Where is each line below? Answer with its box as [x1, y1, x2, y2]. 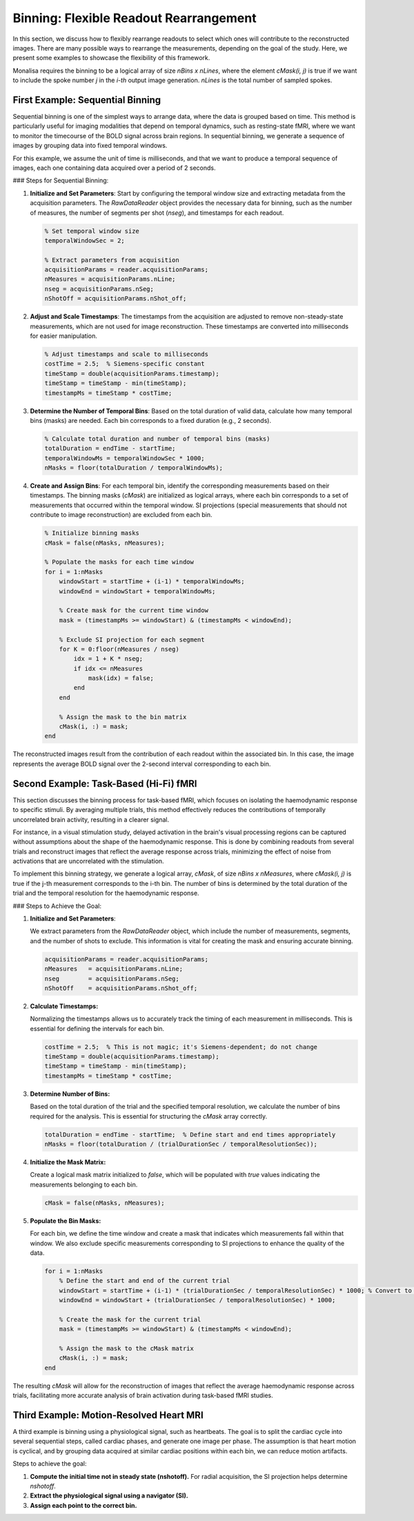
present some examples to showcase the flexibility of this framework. [12, 54, 210, 62]
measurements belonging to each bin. [30, 1180, 138, 1189]
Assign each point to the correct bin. [30, 1501, 137, 1509]
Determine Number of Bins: [30, 1089, 110, 1098]
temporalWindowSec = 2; [44, 236, 126, 245]
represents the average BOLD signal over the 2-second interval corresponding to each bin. [12, 759, 271, 768]
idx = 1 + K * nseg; [73, 655, 144, 663]
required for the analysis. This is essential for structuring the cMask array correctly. [30, 1112, 268, 1120]
